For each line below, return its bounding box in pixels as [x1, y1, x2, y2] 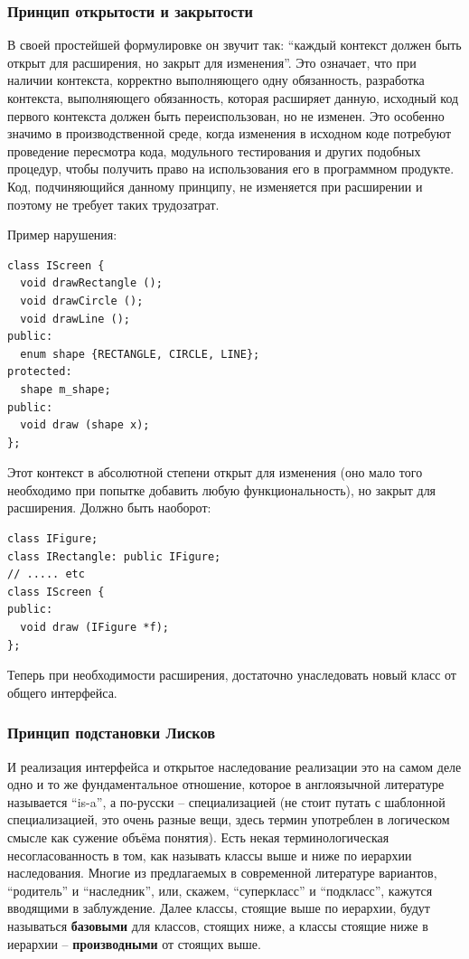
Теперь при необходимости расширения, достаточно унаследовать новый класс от [7, 665, 456, 684]
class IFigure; [7, 532, 98, 546]
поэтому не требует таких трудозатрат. [7, 194, 220, 213]
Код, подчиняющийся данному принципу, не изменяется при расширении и [7, 176, 423, 195]
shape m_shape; [20, 382, 111, 396]
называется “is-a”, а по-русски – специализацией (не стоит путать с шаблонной [7, 792, 446, 811]
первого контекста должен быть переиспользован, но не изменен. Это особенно [7, 106, 445, 125]
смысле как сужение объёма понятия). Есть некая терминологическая [7, 828, 389, 846]
